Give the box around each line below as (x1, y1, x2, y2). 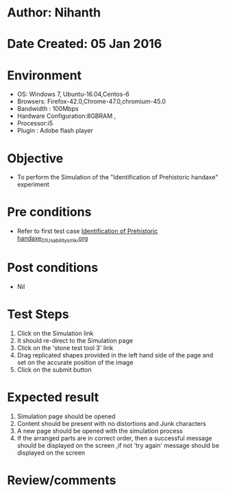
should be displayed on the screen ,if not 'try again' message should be (16, 441, 220, 449)
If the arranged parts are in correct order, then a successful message (16, 433, 212, 442)
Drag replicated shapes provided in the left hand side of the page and (16, 351, 214, 359)
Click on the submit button (16, 365, 92, 374)
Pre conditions (7, 204, 92, 220)
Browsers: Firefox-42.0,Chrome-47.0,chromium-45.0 (16, 97, 166, 105)
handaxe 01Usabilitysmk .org (16, 234, 88, 244)
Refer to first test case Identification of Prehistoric (16, 227, 158, 236)
